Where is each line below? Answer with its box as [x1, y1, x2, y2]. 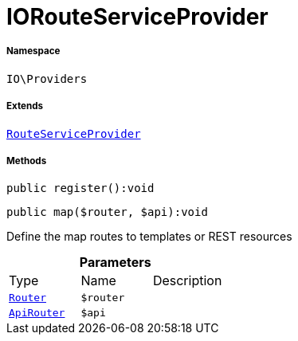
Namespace [6, 45, 61, 57]
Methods [6, 155, 47, 167]
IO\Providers [6, 72, 88, 85]
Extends [6, 100, 44, 112]
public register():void [6, 182, 155, 195]
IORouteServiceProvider [6, 3, 269, 30]
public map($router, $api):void [6, 206, 208, 219]
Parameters [79, 254, 151, 271]
